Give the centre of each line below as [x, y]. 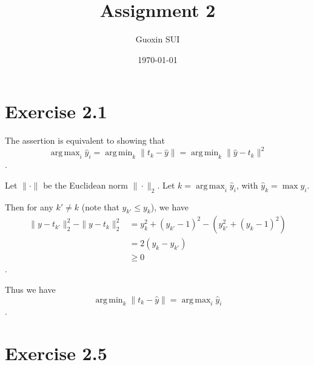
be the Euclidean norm [86, 185]
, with [247, 185]
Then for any [29, 206]
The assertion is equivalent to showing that [85, 140]
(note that [100, 206]
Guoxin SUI [158, 39]
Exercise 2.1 [56, 111]
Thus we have [30, 290]
